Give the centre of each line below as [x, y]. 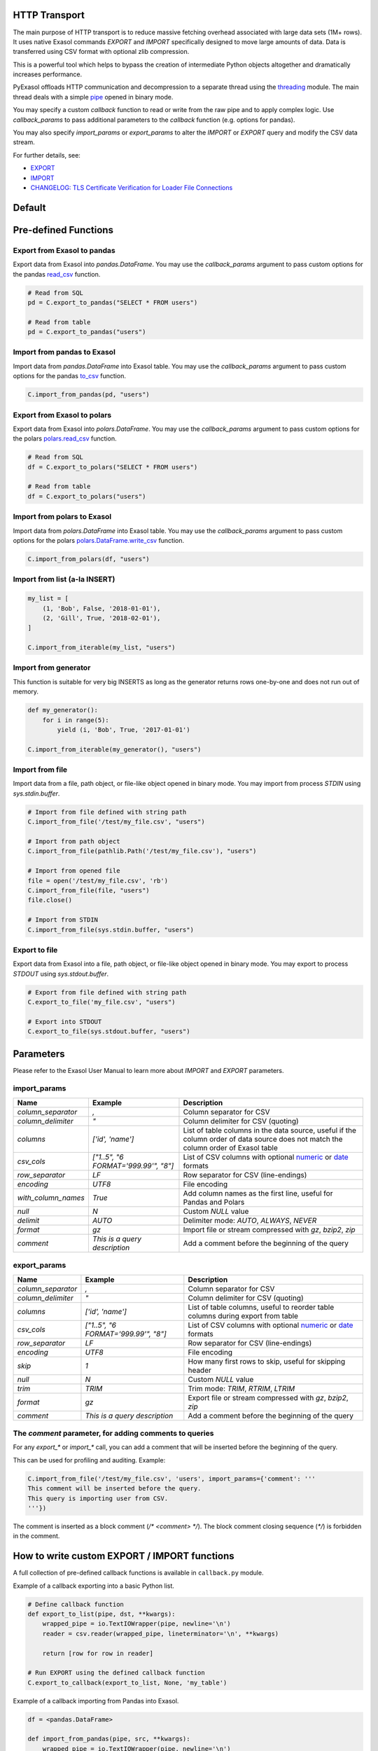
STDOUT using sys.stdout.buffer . [61, 974]
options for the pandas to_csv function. [69, 376]
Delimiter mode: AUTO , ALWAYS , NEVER [250, 1220]
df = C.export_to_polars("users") [87, 496]
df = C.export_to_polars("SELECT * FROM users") [113, 467]
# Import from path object [74, 842]
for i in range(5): [76, 720]
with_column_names [51, 1198]
